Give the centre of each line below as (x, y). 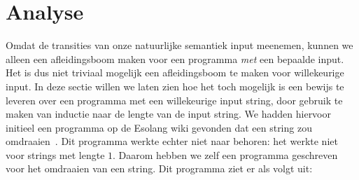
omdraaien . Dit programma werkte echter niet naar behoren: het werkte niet (172, 141)
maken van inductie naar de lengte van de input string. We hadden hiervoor (168, 114)
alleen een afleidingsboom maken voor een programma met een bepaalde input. (175, 58)
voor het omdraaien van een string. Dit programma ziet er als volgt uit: (159, 168)
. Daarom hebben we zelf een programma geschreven (225, 154)
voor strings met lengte (55, 154)
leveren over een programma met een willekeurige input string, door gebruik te (174, 100)
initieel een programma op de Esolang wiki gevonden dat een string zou (159, 127)
